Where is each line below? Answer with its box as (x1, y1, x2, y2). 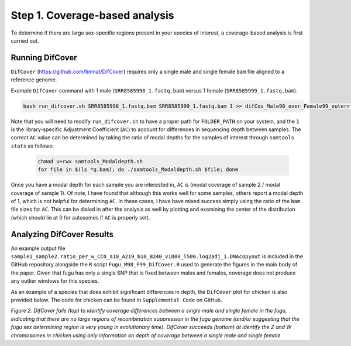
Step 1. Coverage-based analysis (11, 9, 175, 22)
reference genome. (11, 76, 57, 83)
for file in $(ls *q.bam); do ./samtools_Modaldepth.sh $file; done (37, 166, 239, 173)
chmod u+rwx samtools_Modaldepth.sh (37, 158, 143, 165)
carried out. (11, 37, 39, 44)
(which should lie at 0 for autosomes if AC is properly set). (11, 214, 150, 221)
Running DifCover (11, 53, 77, 63)
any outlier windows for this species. (11, 278, 99, 285)
